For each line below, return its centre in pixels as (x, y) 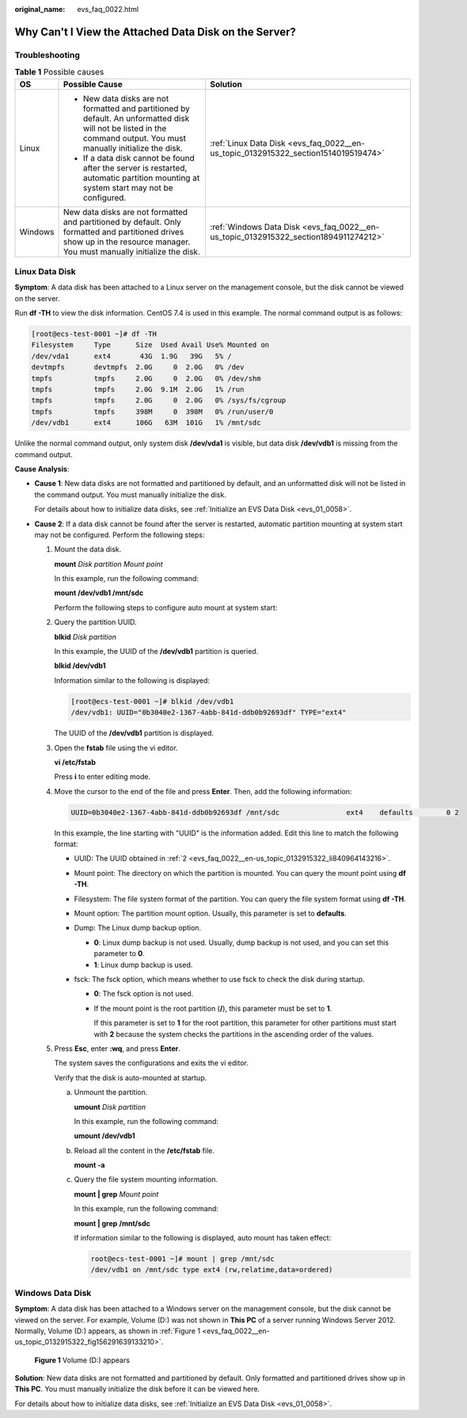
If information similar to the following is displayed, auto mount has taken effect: (203, 1238)
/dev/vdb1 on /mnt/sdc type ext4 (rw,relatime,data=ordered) (212, 1270)
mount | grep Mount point (116, 1194)
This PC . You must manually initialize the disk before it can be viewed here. (137, 1389)
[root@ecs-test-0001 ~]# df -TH (94, 334)
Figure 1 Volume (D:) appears (82, 1360)
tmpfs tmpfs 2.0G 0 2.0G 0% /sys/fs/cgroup (159, 401)
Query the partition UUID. (96, 622)
